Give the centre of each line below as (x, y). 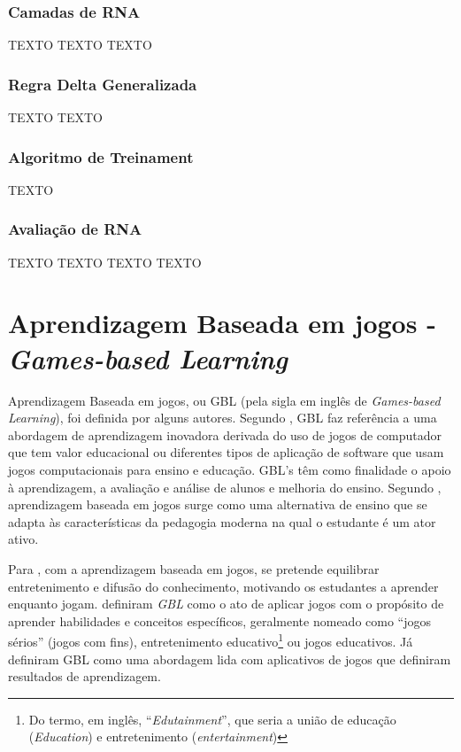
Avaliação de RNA (75, 229)
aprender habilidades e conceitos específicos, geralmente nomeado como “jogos (219, 620)
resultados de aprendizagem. (85, 676)
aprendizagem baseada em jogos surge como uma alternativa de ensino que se (218, 504)
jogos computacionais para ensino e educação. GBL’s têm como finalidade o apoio (230, 469)
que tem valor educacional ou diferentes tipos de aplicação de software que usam (226, 452)
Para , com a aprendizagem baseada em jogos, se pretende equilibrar (194, 568)
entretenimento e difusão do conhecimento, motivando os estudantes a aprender (223, 586)
